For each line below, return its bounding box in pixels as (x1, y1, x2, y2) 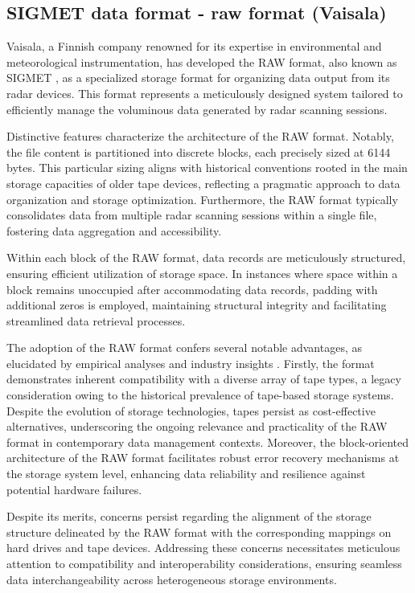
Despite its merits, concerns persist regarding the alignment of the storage (6, 508, 372, 525)
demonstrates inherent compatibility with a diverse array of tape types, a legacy (6, 370, 401, 387)
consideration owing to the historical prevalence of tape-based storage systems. (6, 386, 394, 403)
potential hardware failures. (6, 481, 142, 497)
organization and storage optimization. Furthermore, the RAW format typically (6, 190, 398, 207)
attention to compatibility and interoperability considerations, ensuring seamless (6, 555, 402, 572)
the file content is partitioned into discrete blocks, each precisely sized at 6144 (6, 143, 391, 160)
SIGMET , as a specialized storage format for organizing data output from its (6, 69, 390, 86)
